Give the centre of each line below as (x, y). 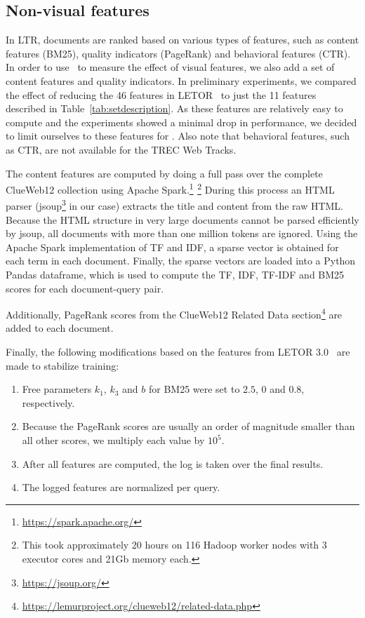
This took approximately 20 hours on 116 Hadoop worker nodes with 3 (174, 545)
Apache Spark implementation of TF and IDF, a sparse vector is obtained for (172, 247)
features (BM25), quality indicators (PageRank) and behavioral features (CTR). (178, 53)
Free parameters (57, 389)
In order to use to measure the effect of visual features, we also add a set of (170, 67)
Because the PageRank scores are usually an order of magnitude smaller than (188, 426)
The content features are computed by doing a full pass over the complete (164, 173)
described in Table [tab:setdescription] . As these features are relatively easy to (174, 108)
